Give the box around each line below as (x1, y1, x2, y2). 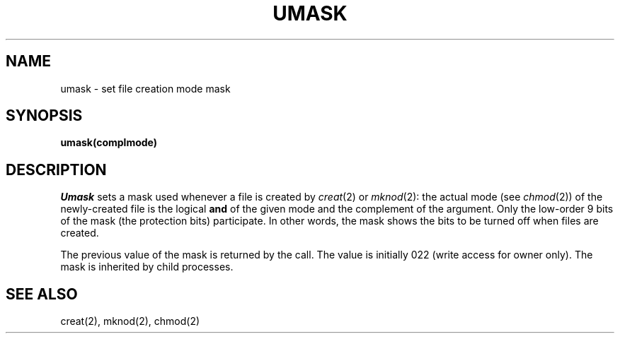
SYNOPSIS (6, 107, 83, 125)
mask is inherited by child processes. (60, 261, 234, 273)
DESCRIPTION (6, 160, 107, 179)
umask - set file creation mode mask (60, 82, 231, 95)
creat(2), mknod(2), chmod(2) (60, 315, 200, 328)
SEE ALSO (6, 285, 78, 303)
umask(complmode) (60, 136, 158, 149)
